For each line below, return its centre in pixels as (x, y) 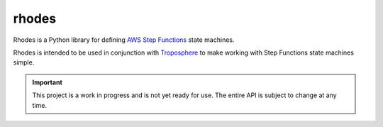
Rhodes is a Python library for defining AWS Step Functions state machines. (124, 40)
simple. (24, 62)
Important (48, 82)
